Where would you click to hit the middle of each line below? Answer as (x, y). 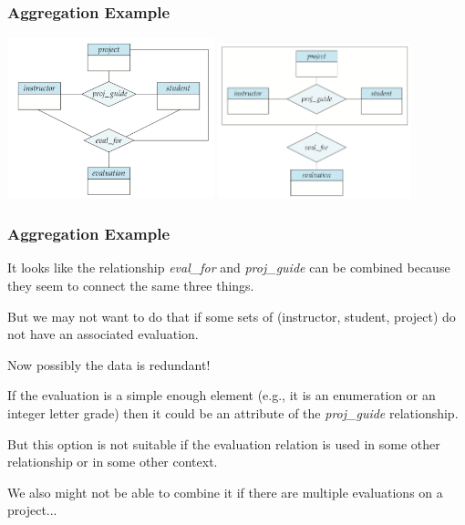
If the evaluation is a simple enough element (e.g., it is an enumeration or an (222, 395)
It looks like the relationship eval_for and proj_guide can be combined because (229, 268)
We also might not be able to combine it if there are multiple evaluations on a (225, 492)
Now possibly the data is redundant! (109, 364)
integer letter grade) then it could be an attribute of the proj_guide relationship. (233, 412)
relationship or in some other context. (113, 462)
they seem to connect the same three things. (131, 285)
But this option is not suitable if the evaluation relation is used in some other (224, 443)
